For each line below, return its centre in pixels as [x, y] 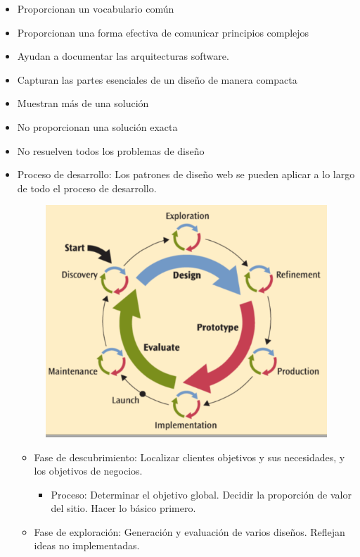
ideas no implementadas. [87, 545]
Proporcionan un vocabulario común [96, 8]
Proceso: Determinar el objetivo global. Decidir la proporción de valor [201, 494]
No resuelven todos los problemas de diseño [111, 150]
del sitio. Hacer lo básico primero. [123, 508]
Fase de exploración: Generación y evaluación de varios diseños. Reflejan [189, 531]
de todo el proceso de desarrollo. [87, 188]
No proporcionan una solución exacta [97, 126]
